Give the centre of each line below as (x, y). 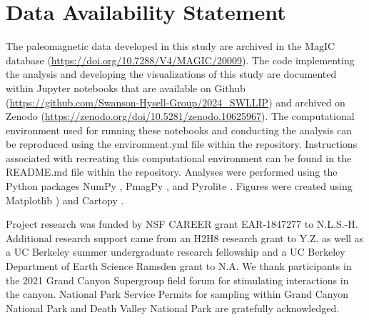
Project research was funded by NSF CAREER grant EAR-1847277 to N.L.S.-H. (182, 224)
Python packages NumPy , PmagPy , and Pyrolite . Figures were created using (179, 186)
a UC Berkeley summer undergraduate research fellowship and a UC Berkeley (176, 252)
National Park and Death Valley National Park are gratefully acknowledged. (173, 307)
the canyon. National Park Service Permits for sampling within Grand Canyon (177, 294)
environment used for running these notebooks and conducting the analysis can (179, 130)
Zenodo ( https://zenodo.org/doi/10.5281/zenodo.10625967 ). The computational (180, 116)
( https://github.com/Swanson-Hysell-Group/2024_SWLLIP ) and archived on (176, 102)
